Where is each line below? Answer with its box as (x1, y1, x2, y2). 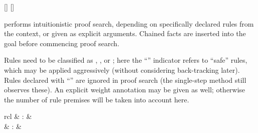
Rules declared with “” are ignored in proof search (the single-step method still (4, 74, 246, 85)
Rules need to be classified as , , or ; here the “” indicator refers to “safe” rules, (4, 55, 247, 65)
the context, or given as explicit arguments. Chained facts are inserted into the (4, 28, 246, 39)
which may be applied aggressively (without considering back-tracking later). (4, 64, 240, 75)
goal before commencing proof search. (4, 38, 120, 48)
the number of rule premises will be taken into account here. (4, 94, 189, 104)
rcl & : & (4, 111, 32, 121)
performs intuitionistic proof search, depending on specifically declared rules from (4, 18, 254, 29)
